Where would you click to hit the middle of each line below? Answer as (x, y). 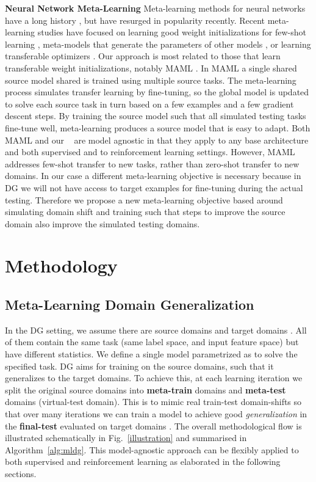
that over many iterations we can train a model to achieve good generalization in (156, 414)
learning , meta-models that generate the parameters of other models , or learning (158, 44)
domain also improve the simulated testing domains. (102, 223)
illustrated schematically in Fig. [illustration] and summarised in (126, 438)
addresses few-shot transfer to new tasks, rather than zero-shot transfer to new (152, 163)
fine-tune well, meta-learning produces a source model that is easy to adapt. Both (158, 127)
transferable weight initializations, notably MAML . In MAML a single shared (151, 68)
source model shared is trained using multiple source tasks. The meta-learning (151, 80)
